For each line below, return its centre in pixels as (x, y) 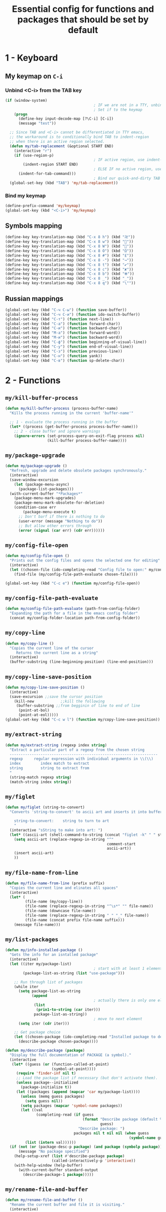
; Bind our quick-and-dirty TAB (127, 178)
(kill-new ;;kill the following (60, 701)
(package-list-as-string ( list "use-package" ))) (74, 973)
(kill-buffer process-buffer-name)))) (87, 440)
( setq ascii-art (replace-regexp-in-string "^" (64, 839)
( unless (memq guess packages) (53, 1096)
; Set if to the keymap (118, 110)
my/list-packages (32, 939)
